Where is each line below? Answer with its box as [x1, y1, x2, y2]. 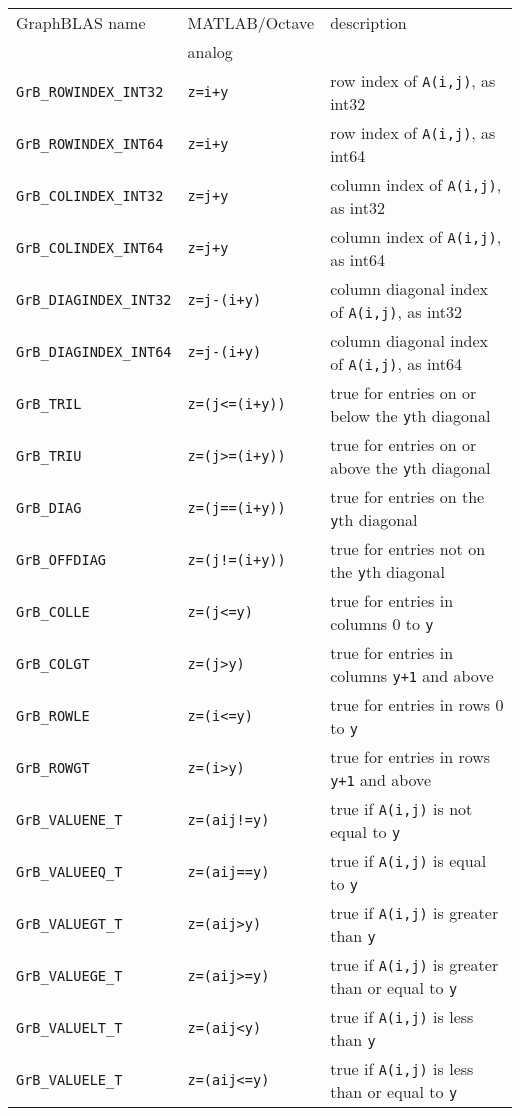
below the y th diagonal [330, 404, 491, 427]
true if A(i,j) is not [330, 797, 473, 820]
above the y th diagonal [330, 456, 491, 479]
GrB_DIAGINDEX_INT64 [16, 344, 172, 360]
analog [187, 40, 233, 63]
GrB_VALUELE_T [16, 1072, 123, 1088]
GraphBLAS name [16, 11, 146, 34]
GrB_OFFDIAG [16, 552, 107, 568]
